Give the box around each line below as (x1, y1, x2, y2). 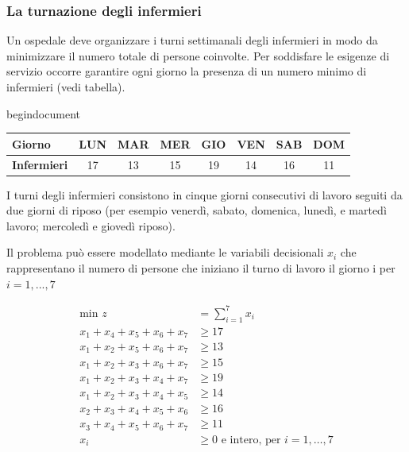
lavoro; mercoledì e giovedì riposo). (6, 217, 176, 234)
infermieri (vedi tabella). (6, 79, 125, 95)
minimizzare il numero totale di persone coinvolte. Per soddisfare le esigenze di (6, 47, 390, 64)
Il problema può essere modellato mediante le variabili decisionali (6, 244, 324, 261)
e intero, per (221, 434, 281, 446)
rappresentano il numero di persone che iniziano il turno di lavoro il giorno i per (6, 260, 395, 276)
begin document (6, 105, 80, 122)
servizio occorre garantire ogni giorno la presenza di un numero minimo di (6, 63, 367, 79)
